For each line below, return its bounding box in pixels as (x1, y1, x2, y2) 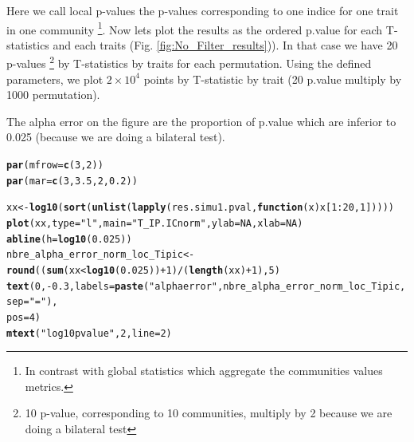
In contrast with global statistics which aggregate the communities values (25, 362, 383, 379)
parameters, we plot (6, 70, 103, 87)
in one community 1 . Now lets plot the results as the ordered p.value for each (6, 18, 383, 37)
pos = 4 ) (6, 311, 41, 323)
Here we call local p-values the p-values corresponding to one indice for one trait (6, 2, 399, 18)
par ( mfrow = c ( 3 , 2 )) (6, 160, 103, 172)
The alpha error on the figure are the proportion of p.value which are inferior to (6, 112, 396, 129)
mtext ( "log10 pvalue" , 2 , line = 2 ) (6, 327, 172, 339)
